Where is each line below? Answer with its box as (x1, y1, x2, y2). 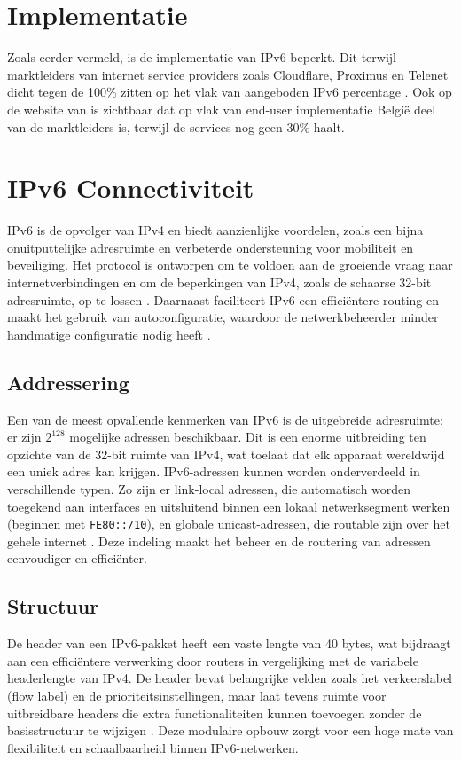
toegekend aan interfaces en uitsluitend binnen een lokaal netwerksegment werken (7, 497, 450, 515)
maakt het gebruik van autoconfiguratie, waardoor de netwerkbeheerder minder (7, 308, 439, 326)
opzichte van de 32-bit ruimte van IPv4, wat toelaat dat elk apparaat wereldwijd (7, 444, 445, 463)
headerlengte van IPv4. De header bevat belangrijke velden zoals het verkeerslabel (7, 669, 452, 687)
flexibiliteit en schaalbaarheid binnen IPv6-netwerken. (7, 738, 299, 756)
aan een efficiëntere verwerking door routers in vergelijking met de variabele (7, 651, 418, 670)
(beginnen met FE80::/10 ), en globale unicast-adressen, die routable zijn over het (7, 514, 450, 533)
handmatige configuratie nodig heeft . (7, 325, 211, 343)
